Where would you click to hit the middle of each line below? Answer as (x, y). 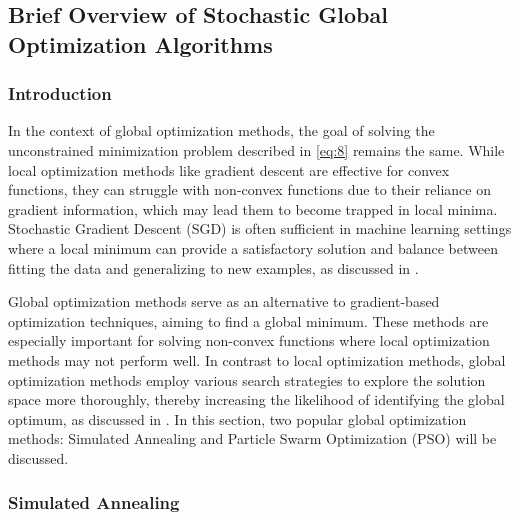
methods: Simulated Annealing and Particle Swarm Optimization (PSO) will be (252, 438)
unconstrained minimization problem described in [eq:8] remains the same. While (256, 149)
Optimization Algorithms (140, 43)
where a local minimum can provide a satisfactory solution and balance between (253, 247)
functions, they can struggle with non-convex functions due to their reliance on (249, 189)
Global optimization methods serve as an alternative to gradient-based (224, 301)
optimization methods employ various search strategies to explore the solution (247, 379)
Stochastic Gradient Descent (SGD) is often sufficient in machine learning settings (260, 228)
